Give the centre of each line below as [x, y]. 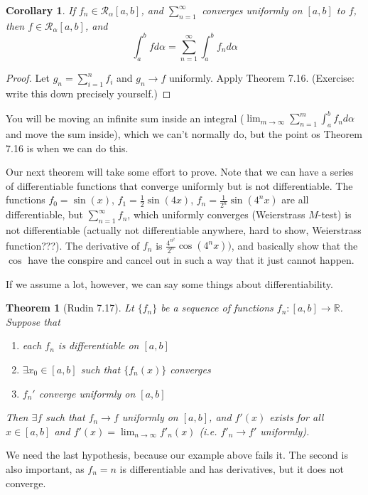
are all [295, 199]
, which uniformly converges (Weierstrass [216, 214]
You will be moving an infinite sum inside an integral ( [125, 118]
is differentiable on [98, 345]
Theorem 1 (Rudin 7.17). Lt [70, 308]
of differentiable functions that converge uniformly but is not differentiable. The [179, 185]
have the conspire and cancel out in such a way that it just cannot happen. [191, 260]
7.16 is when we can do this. [67, 148]
